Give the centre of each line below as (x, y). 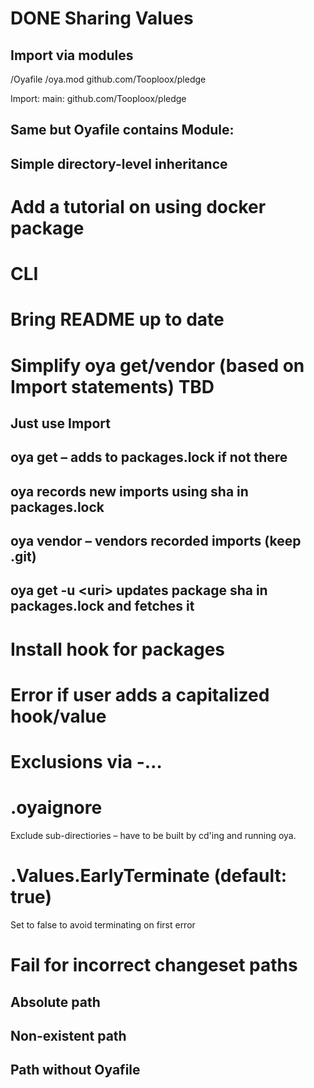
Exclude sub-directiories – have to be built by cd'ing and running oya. (153, 835)
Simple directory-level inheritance (119, 163)
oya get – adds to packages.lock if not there (149, 457)
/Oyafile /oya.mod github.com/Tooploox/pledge (108, 79)
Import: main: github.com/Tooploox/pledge (98, 98)
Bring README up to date (117, 319)
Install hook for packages (118, 649)
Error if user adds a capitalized (140, 694)
